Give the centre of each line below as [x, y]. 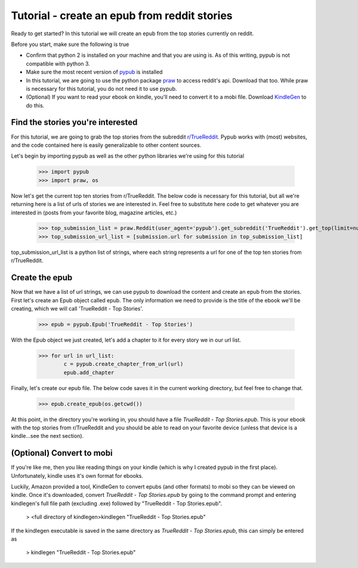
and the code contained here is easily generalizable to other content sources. [106, 145]
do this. [35, 105]
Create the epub [42, 278]
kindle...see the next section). [47, 436]
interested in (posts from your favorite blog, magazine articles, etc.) [94, 213]
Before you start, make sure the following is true [70, 44]
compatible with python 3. [58, 63]
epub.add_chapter [89, 372]
